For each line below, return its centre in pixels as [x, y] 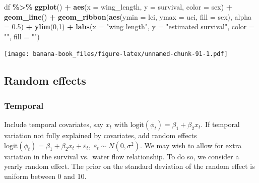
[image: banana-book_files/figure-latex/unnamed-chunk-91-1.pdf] [116, 54]
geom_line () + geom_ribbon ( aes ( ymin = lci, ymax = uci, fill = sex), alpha [128, 16]
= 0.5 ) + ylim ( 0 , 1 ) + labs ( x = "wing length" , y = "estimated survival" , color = [129, 26]
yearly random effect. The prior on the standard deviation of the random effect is [129, 166]
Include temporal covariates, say [54, 124]
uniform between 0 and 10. [45, 176]
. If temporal [220, 124]
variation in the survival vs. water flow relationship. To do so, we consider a [122, 156]
